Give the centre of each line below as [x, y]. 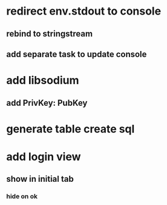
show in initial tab [40, 179]
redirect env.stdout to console [84, 11]
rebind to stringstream [49, 34]
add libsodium [43, 81]
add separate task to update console [77, 54]
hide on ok [22, 196]
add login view [44, 157]
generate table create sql [70, 129]
